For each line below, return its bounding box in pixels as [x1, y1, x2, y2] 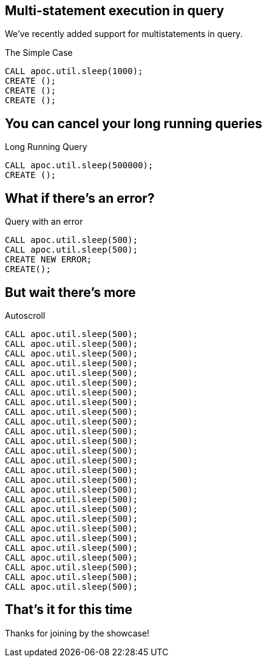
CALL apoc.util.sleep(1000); [5, 66, 143, 77]
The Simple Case [5, 47, 73, 58]
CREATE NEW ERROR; [5, 254, 92, 265]
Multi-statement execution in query [5, 3, 225, 18]
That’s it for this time [5, 602, 132, 618]
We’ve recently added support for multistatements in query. [5, 29, 243, 39]
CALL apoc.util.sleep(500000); [5, 160, 154, 171]
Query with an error [5, 216, 83, 227]
